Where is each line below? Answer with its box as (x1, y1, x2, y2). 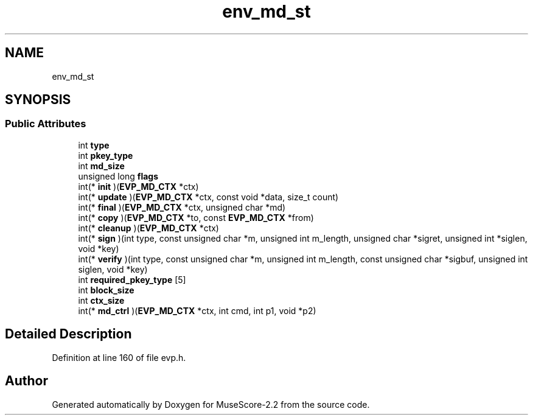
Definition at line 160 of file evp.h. (52, 352, 186, 363)
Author (5, 373, 48, 389)
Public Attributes (5, 117, 86, 130)
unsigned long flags (78, 170, 159, 181)
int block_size (78, 284, 134, 295)
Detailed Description (5, 326, 132, 342)
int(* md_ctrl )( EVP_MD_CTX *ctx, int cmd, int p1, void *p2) (78, 305, 316, 316)
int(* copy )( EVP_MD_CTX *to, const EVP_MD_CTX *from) (78, 212, 314, 223)
